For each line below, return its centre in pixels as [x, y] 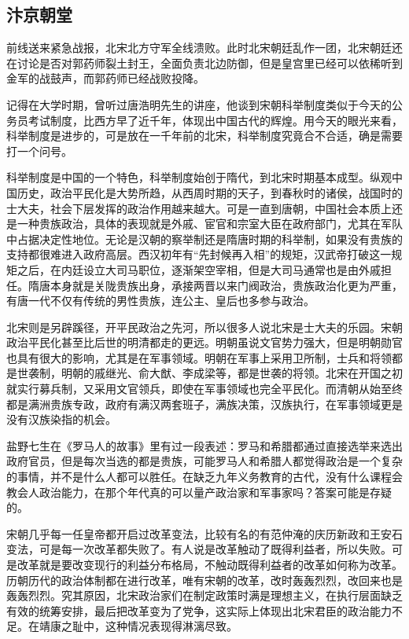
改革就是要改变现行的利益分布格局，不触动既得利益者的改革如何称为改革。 [210, 565]
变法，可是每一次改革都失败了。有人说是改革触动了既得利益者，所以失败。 [199, 549]
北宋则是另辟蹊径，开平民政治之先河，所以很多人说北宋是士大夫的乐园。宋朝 [204, 327]
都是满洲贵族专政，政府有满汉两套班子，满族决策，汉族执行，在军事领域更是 [204, 404]
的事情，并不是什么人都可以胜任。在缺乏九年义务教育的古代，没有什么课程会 [204, 477]
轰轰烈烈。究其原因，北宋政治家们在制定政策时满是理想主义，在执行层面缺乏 [204, 595]
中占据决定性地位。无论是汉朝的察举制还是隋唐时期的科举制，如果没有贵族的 [204, 239]
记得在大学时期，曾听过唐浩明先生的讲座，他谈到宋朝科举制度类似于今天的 [199, 104]
